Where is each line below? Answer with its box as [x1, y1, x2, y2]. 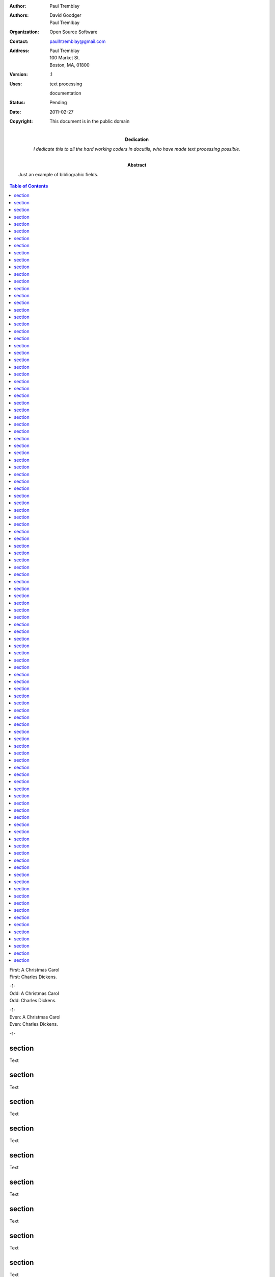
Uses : [9, 81, 22, 87]
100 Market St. [49, 55, 80, 61]
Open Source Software [49, 29, 98, 35]
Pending [49, 100, 67, 106]
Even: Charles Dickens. [9, 1021, 58, 1027]
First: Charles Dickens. [9, 974, 57, 980]
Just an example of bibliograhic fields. [18, 171, 99, 177]
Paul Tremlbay [49, 19, 80, 26]
